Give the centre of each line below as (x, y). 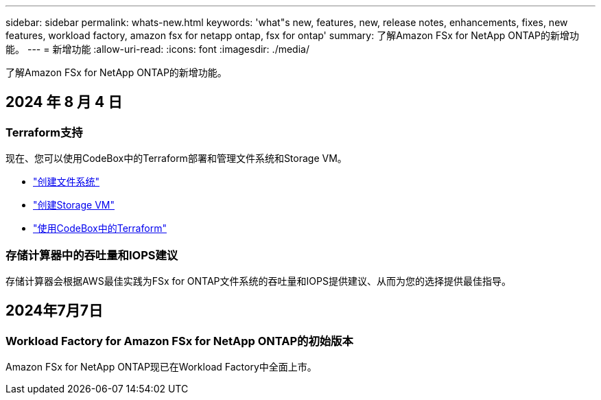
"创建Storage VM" (74, 205)
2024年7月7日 (54, 311)
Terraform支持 (44, 132)
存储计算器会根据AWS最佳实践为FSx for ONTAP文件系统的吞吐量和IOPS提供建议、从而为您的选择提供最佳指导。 (258, 281)
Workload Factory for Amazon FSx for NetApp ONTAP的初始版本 (179, 341)
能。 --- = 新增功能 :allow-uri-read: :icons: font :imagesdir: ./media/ (157, 49)
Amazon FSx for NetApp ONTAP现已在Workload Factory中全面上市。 (161, 367)
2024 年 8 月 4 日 (64, 102)
